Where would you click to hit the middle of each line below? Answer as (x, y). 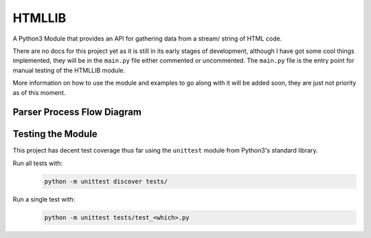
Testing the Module (55, 134)
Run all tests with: (38, 163)
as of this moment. (39, 92)
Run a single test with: (44, 199)
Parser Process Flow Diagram (77, 112)
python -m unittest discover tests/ (106, 181)
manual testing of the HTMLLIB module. (69, 70)
